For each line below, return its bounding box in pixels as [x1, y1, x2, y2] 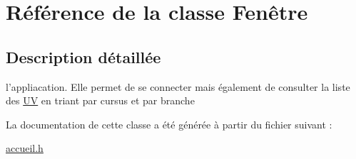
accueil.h [6, 141, 44, 155]
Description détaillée [6, 45, 161, 67]
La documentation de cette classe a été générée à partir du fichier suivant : [6, 116, 332, 131]
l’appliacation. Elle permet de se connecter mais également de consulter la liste [6, 79, 350, 94]
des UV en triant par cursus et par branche [6, 93, 195, 108]
